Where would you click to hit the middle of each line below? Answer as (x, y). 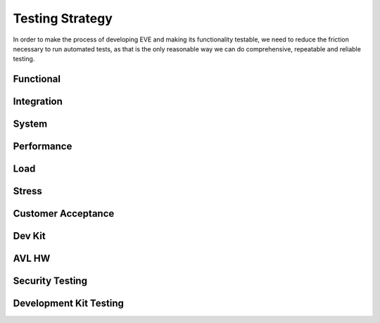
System (30, 124)
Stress (27, 191)
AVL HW (32, 259)
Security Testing (50, 281)
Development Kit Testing (69, 304)
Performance (43, 147)
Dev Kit (29, 236)
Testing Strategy (63, 18)
